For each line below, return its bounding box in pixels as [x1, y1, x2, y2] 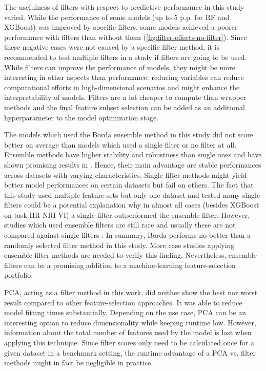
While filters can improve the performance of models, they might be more [4, 61, 236, 72]
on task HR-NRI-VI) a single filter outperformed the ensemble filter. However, [4, 209, 250, 220]
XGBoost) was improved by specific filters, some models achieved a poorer [4, 22, 238, 32]
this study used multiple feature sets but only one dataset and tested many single [4, 189, 260, 200]
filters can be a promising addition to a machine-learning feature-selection [4, 259, 236, 270]
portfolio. [4, 270, 33, 280]
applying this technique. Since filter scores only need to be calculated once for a [4, 337, 255, 347]
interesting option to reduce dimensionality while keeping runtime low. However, [4, 317, 256, 327]
